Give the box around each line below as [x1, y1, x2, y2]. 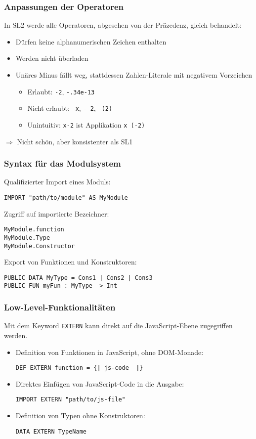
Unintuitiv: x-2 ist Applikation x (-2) [27, 119, 145, 130]
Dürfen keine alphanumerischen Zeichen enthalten [15, 36, 167, 46]
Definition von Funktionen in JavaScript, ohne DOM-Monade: [15, 347, 204, 357]
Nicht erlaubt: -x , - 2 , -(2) [27, 103, 113, 113]
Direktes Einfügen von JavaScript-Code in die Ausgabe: [15, 378, 184, 389]
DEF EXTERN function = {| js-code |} [15, 364, 143, 372]
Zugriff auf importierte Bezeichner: [4, 208, 109, 219]
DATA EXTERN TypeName [15, 428, 86, 435]
